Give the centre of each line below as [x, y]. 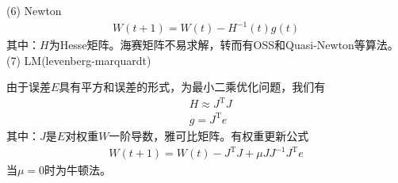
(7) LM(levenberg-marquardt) [79, 60]
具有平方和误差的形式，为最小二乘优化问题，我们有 [192, 87]
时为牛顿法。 [78, 170]
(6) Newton [34, 10]
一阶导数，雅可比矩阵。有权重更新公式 [209, 135]
